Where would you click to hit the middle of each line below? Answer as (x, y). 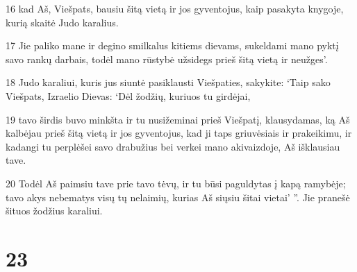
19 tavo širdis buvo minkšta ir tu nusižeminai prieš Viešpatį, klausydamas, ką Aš (178, 119)
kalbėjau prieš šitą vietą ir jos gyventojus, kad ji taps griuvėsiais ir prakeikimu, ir (179, 133)
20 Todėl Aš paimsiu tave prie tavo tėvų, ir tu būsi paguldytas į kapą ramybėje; (176, 183)
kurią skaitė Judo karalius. (62, 22)
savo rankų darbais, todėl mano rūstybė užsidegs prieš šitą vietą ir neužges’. (167, 59)
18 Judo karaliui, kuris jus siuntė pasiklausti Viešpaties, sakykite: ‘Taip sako (168, 82)
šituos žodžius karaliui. (54, 211)
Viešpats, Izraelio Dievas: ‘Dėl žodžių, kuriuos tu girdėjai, (128, 95)
